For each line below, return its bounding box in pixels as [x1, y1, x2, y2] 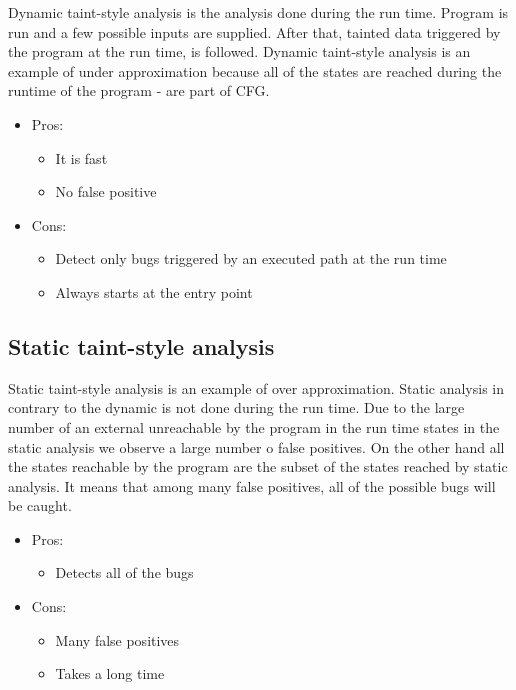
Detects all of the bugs [55, 562, 194, 583]
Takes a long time [55, 663, 165, 684]
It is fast [55, 147, 108, 168]
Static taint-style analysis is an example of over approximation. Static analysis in [8, 377, 504, 398]
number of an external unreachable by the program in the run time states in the [8, 416, 500, 437]
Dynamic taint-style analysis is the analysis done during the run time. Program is [8, 2, 509, 22]
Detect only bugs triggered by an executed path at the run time [55, 248, 447, 269]
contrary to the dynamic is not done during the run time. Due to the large [8, 397, 465, 418]
